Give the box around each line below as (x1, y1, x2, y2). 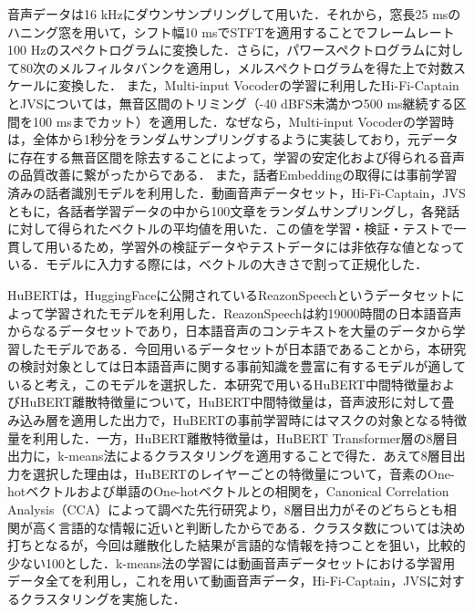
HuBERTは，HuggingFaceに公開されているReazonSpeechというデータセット (7, 285, 452, 304)
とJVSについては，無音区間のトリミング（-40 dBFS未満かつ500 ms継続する (7, 93, 454, 112)
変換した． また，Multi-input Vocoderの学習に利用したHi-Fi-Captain (57, 76, 459, 95)
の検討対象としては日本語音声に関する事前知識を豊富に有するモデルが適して (7, 357, 466, 376)
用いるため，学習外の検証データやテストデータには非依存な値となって (45, 236, 465, 255)
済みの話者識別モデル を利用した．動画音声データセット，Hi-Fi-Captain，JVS (7, 182, 466, 202)
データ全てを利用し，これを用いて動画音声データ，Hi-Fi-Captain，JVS (7, 571, 427, 590)
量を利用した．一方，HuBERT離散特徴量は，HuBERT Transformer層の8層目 (7, 428, 459, 447)
